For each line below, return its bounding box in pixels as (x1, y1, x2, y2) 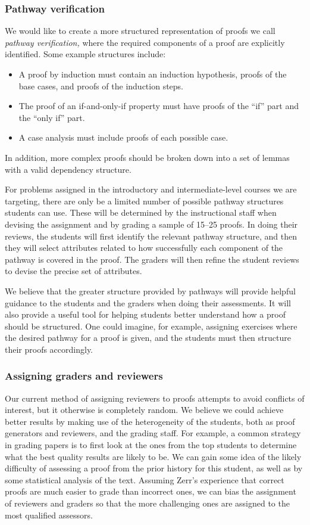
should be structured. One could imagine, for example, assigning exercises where (5, 319, 298, 332)
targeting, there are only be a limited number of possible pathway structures (5, 194, 284, 207)
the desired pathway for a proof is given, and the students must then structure (5, 331, 291, 344)
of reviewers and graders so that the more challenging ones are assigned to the (5, 497, 290, 510)
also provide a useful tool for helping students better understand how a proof (5, 308, 286, 321)
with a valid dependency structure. (5, 163, 131, 175)
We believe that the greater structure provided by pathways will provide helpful (5, 284, 296, 297)
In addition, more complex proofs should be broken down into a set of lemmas (5, 151, 290, 163)
